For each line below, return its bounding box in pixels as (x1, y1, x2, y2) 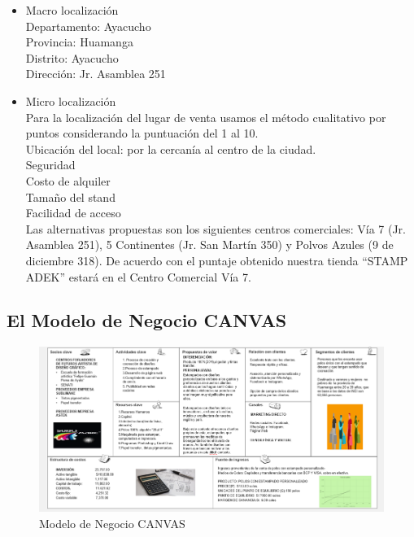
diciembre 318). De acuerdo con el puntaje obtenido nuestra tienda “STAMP (25, 251, 408, 268)
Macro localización (25, 2, 119, 18)
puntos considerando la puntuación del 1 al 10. (25, 124, 259, 142)
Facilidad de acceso (25, 204, 121, 221)
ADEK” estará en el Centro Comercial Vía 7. (25, 268, 251, 285)
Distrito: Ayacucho (25, 49, 119, 66)
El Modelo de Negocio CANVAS (7, 308, 287, 333)
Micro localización (25, 92, 116, 109)
